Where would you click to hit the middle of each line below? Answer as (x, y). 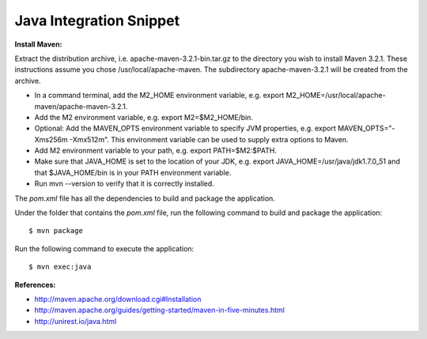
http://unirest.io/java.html (76, 321)
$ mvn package (56, 231)
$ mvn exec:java (60, 267)
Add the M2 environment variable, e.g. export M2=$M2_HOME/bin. (144, 117)
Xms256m (51, 139)
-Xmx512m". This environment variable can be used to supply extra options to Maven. (209, 139)
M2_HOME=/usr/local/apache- (336, 96)
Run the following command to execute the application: (104, 248)
